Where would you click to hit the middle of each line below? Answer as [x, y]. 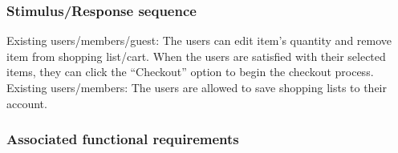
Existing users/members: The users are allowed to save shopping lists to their [197, 87]
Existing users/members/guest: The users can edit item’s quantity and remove [199, 40]
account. [27, 103]
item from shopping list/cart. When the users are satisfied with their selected [196, 56]
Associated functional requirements [123, 139]
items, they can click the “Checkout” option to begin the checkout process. [190, 72]
